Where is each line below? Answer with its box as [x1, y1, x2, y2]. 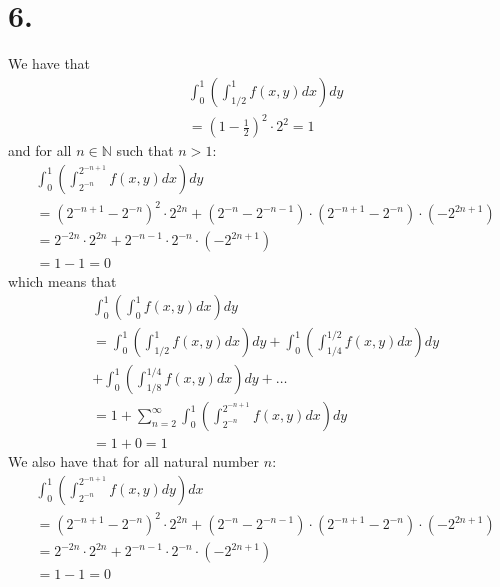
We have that [8, 53, 91, 74]
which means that [8, 270, 117, 291]
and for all [8, 140, 72, 161]
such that [116, 140, 174, 161]
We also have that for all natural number [8, 451, 260, 472]
